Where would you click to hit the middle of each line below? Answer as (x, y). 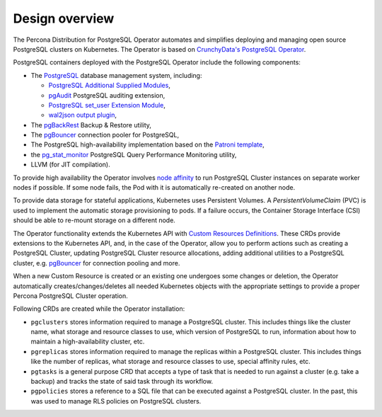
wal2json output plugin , (82, 115)
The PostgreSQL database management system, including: (116, 75)
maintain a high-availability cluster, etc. (88, 342)
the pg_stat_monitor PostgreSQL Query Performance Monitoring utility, (134, 154)
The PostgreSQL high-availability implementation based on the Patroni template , (147, 144)
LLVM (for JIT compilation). (70, 165)
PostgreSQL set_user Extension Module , (107, 105)
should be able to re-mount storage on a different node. (94, 220)
